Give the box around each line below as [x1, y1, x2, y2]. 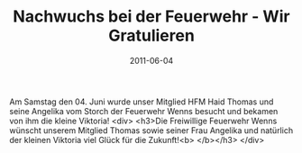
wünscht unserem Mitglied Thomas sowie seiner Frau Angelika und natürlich [9, 124, 294, 136]
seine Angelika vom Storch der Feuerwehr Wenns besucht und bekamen [9, 105, 279, 116]
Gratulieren [107, 25, 196, 46]
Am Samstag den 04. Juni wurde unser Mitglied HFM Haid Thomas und [9, 96, 274, 107]
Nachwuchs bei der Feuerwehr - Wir [13, 6, 290, 27]
